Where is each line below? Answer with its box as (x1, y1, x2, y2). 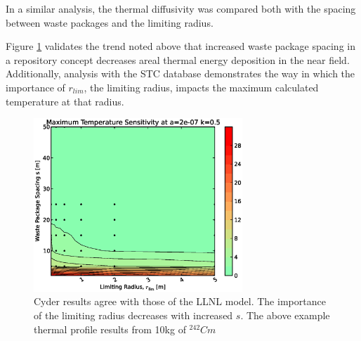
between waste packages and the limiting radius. (6, 15, 214, 30)
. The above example (240, 307, 330, 322)
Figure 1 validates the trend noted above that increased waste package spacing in (6, 39, 355, 53)
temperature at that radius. (6, 94, 124, 108)
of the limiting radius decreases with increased (34, 307, 233, 322)
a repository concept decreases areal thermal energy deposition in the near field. (6, 52, 350, 67)
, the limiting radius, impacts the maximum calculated (84, 79, 319, 94)
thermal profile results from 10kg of (34, 321, 186, 336)
